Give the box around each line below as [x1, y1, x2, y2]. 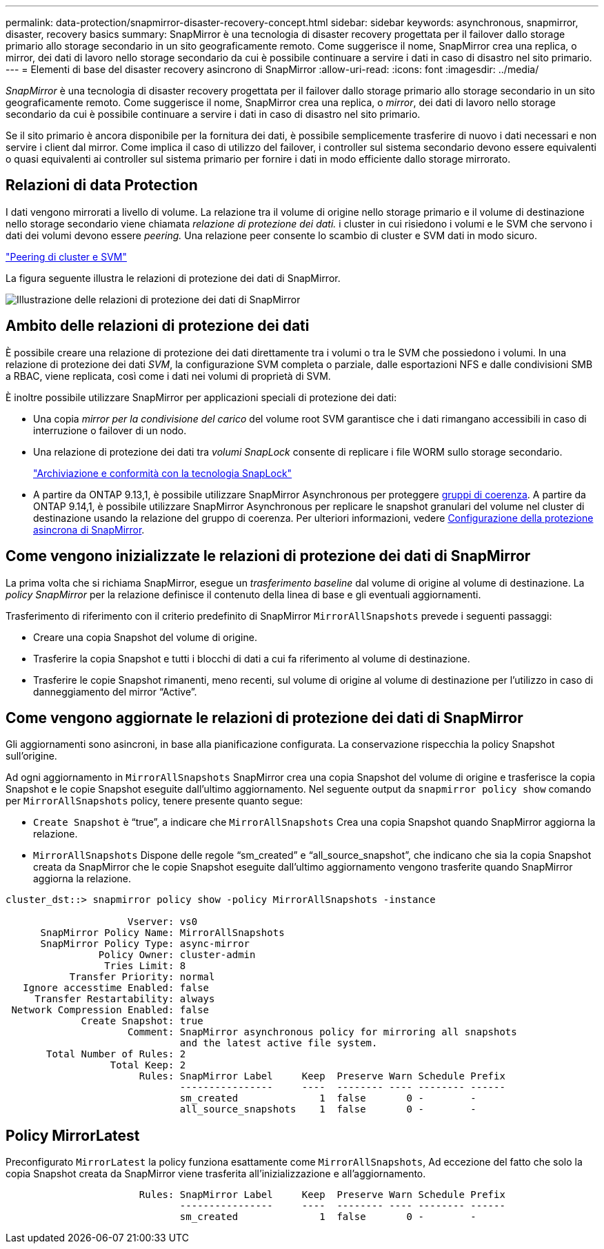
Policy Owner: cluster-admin [98, 949, 256, 961]
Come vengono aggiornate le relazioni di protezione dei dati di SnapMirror [6, 709, 523, 727]
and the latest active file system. [179, 1037, 378, 1049]
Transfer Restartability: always [34, 993, 215, 1005]
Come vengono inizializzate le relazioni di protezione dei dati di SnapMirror [6, 547, 531, 565]
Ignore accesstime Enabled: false [23, 982, 210, 994]
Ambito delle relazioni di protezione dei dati [6, 317, 310, 335]
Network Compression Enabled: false [11, 1004, 210, 1016]
